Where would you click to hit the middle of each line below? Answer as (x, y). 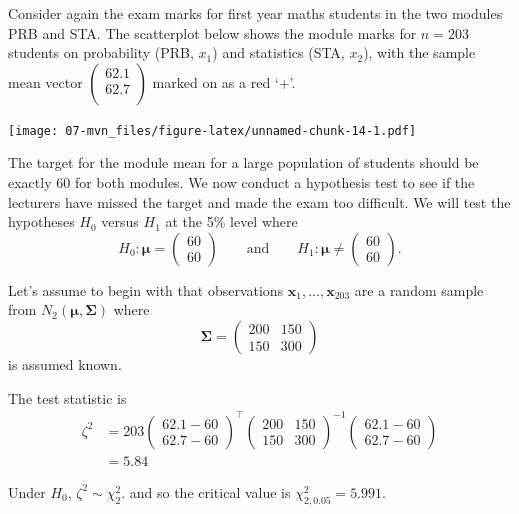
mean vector (45, 81)
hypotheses (41, 221)
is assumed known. (65, 364)
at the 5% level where (231, 221)
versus (120, 221)
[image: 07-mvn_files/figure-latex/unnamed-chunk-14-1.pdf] (212, 130)
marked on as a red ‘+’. (224, 81)
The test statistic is (67, 397)
